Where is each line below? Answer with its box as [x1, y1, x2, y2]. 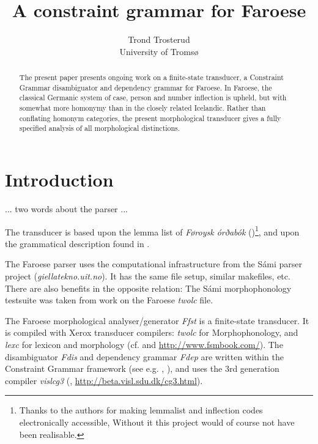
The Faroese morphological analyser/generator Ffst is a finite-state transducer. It [5, 314, 309, 327]
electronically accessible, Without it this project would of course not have [19, 415, 295, 428]
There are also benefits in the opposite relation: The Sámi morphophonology [5, 281, 292, 294]
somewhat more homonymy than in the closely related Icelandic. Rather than [19, 103, 266, 113]
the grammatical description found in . [5, 237, 150, 250]
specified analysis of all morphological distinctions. [19, 123, 180, 133]
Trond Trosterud [128, 33, 190, 46]
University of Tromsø [119, 45, 199, 57]
